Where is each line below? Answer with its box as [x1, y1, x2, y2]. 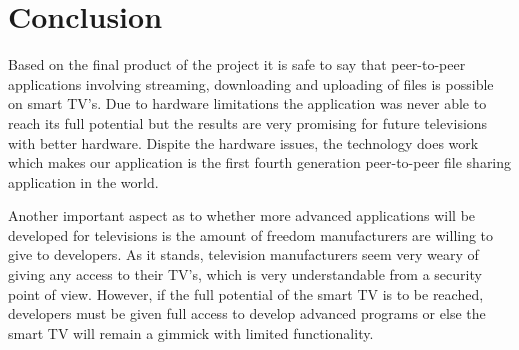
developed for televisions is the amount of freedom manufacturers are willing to [8, 224, 494, 245]
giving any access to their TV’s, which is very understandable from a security [8, 264, 482, 285]
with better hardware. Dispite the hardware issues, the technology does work [8, 132, 479, 153]
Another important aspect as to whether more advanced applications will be [8, 205, 476, 226]
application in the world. [8, 171, 159, 192]
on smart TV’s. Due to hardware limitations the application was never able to [8, 93, 487, 114]
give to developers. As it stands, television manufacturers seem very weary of [8, 244, 479, 265]
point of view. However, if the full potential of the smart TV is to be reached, [8, 283, 484, 304]
